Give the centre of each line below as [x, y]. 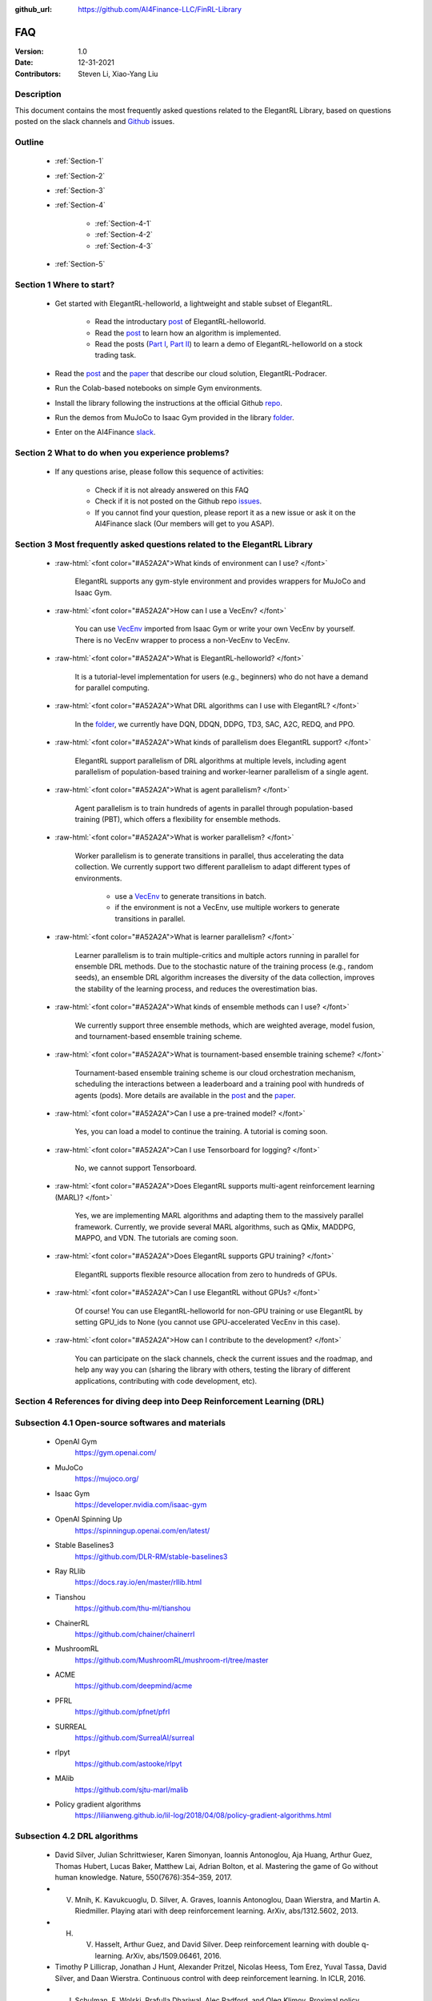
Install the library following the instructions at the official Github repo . [169, 403]
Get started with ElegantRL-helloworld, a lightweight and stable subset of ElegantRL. [194, 303]
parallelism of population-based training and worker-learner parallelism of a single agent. [222, 772]
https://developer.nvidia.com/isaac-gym [141, 1505]
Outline [29, 142]
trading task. [116, 355]
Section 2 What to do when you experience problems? [122, 453]
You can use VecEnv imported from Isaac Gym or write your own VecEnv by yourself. [215, 629]
